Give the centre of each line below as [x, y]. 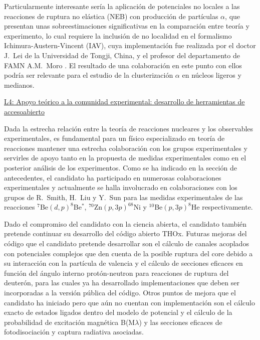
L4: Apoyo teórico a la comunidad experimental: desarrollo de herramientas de [124, 102]
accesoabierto [24, 111]
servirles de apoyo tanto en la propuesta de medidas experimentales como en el [125, 158]
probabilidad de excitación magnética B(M [70, 322]
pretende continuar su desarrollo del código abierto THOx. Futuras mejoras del [125, 233]
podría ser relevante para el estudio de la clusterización [89, 75]
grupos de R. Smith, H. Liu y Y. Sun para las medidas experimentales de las [123, 197]
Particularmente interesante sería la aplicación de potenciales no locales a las [122, 6]
